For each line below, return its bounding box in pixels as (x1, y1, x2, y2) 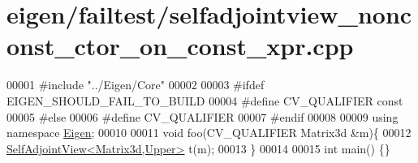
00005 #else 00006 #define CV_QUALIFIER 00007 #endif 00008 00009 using (6, 108, 399, 125)
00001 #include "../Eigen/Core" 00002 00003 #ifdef (6, 76, 265, 93)
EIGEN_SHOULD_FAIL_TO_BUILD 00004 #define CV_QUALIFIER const (6, 92, 403, 109)
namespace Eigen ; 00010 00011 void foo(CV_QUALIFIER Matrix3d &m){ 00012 (6, 124, 412, 141)
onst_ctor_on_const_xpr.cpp (6, 29, 354, 62)
